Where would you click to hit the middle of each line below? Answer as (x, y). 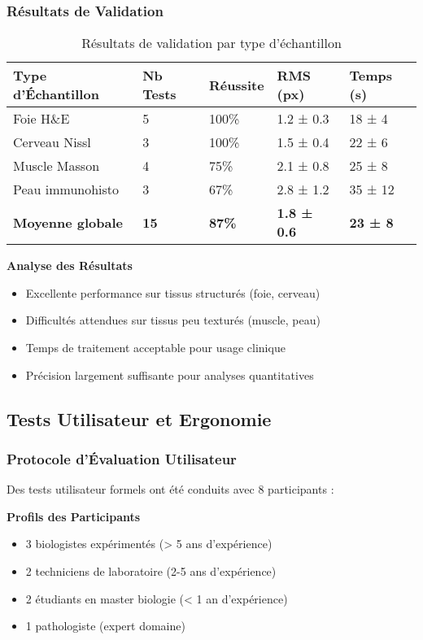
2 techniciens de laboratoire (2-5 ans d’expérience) (151, 570)
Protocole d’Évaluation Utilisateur (122, 458)
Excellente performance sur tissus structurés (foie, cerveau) (173, 292)
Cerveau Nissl (52, 142)
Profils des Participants (74, 516)
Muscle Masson (57, 166)
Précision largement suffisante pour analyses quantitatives (170, 374)
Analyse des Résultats (70, 266)
